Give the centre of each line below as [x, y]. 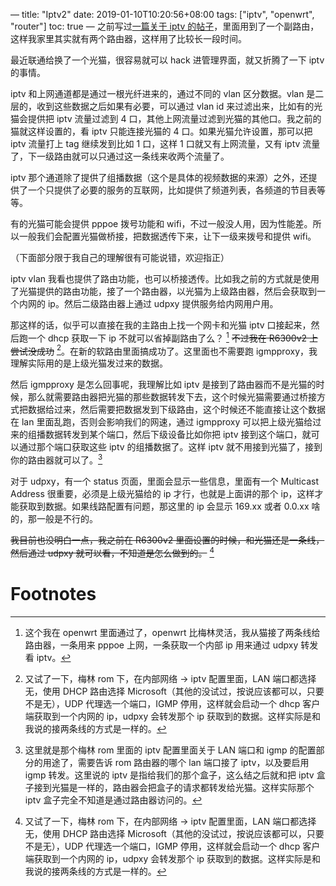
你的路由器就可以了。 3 [56, 459]
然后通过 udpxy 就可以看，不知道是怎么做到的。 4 [112, 552]
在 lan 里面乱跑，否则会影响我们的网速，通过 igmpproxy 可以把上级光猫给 [161, 422]
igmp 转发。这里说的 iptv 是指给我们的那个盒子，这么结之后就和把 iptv [169, 775]
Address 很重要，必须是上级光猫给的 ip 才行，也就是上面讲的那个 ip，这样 [162, 493]
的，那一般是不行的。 [54, 518]
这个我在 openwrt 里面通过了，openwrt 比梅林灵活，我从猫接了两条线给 [172, 632]
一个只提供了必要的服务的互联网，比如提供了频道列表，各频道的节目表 [172, 190]
